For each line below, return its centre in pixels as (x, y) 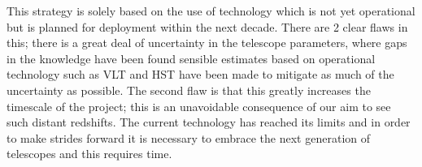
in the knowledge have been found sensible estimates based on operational (191, 58)
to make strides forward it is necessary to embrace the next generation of (189, 137)
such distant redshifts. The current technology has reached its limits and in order (209, 122)
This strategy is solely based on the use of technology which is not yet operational (211, 11)
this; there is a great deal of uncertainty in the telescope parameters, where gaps (207, 43)
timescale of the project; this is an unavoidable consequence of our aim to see (199, 106)
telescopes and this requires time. (89, 154)
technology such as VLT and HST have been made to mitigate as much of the (200, 74)
